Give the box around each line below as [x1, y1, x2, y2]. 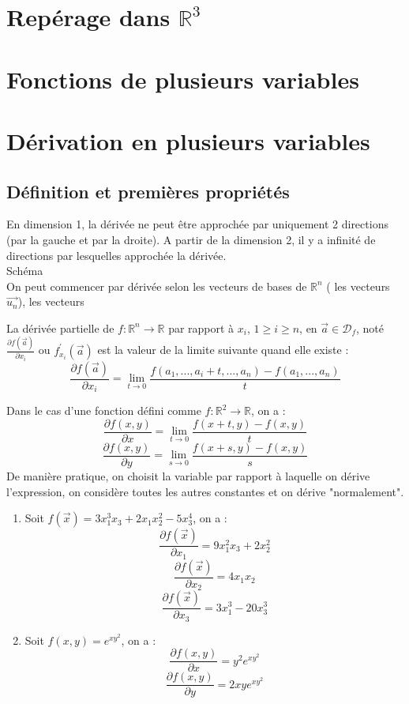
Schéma [6, 262, 43, 279]
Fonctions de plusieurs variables [6, 62, 359, 95]
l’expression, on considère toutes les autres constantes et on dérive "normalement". [6, 483, 404, 499]
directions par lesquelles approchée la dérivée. [6, 247, 227, 263]
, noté [355, 319, 384, 336]
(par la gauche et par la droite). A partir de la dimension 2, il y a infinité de [6, 231, 376, 247]
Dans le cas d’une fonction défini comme [6, 402, 201, 419]
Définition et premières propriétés [6, 179, 290, 203]
